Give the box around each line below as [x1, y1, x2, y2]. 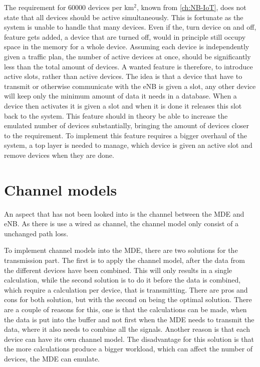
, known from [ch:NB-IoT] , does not [136, 2, 246, 12]
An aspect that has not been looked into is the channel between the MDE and [4, 208, 244, 219]
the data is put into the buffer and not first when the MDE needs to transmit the [4, 314, 254, 324]
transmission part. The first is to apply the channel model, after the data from [4, 255, 245, 265]
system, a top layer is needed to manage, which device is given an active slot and [4, 140, 252, 150]
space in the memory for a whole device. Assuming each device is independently [4, 41, 249, 52]
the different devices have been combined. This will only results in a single [4, 264, 232, 275]
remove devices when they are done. [4, 149, 114, 160]
